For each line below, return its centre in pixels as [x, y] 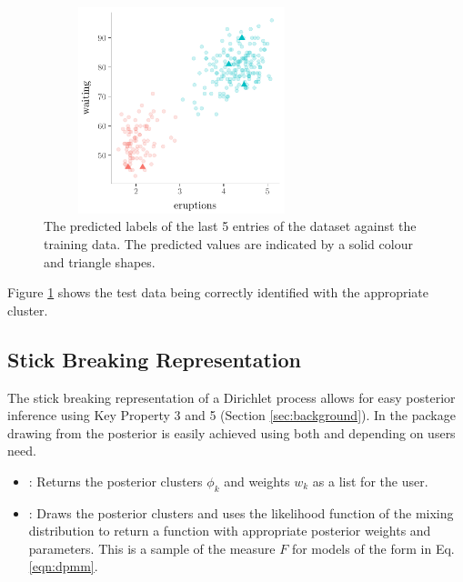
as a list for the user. [370, 481]
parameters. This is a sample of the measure [152, 548]
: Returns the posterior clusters [116, 481]
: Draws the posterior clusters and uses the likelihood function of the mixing [241, 512]
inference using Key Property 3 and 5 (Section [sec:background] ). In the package [231, 415]
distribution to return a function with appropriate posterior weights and [230, 531]
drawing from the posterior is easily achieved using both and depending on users [231, 432]
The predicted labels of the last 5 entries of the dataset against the [230, 226]
